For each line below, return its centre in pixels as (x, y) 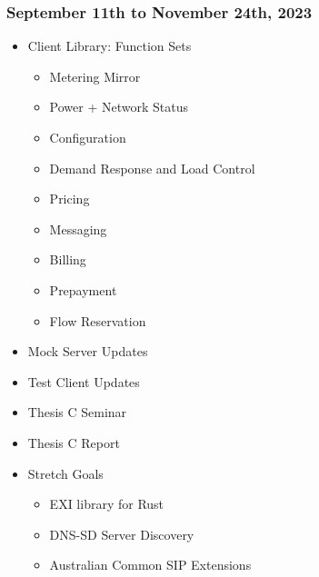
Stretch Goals (65, 473)
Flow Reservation (98, 320)
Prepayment (83, 289)
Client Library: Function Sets (110, 46)
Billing (68, 259)
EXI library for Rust (107, 504)
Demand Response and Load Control (152, 168)
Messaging (78, 229)
